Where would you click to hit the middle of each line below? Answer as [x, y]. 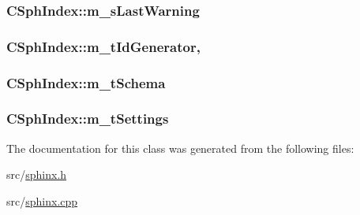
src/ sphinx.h [37, 174]
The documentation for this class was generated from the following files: [180, 148]
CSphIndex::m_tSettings [88, 119]
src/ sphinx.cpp [42, 200]
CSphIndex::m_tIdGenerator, [103, 46]
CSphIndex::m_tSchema [86, 82]
